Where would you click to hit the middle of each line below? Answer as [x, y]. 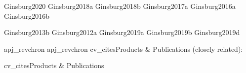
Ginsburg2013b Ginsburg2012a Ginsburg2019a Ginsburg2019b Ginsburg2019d [122, 32]
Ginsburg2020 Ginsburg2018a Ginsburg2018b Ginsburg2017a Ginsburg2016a [120, 6]
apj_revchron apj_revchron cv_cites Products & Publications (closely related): [123, 49]
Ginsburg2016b [27, 16]
